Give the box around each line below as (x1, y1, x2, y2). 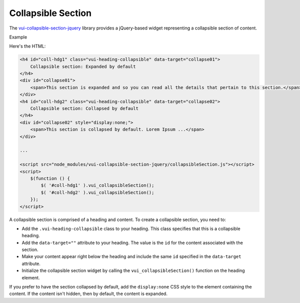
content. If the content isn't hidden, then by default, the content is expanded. (9, 290, 167, 297)
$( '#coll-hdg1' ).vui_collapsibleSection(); (40, 182, 154, 188)
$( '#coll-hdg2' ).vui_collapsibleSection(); (40, 189, 154, 195)
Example (9, 34, 27, 40)
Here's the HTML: (9, 43, 46, 49)
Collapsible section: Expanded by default (30, 63, 136, 69)
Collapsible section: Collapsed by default (30, 105, 138, 111)
